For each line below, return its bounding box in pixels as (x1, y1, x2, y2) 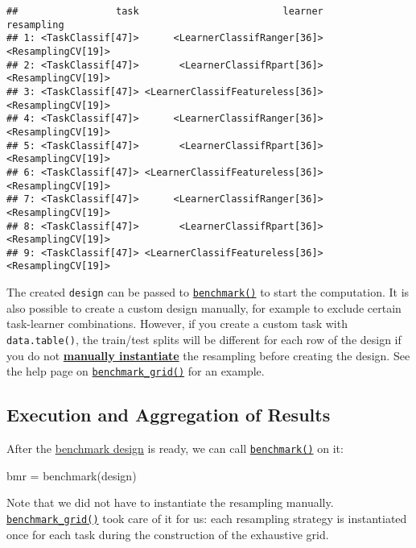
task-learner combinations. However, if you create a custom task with (6, 315, 348, 332)
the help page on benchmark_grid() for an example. (6, 363, 265, 380)
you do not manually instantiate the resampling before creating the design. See (6, 347, 410, 363)
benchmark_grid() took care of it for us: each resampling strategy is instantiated (6, 509, 407, 526)
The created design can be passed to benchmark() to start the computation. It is (6, 284, 410, 301)
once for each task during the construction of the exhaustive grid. (6, 525, 329, 542)
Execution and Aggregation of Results (6, 402, 331, 427)
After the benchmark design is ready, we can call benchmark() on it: (6, 440, 344, 457)
